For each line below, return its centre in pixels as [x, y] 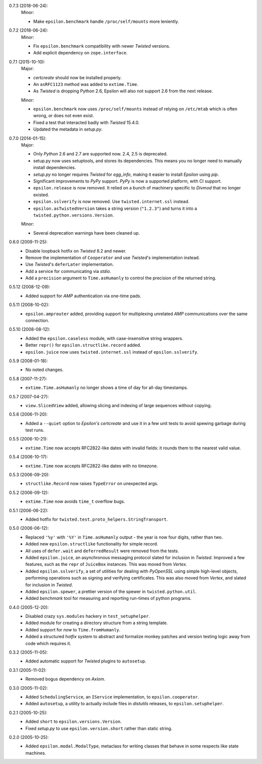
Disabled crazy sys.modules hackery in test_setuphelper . [88, 616]
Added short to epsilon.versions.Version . [74, 722]
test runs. [35, 430]
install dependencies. [55, 168]
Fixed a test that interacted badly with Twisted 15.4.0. [86, 122]
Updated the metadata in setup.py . [68, 129]
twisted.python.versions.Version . [74, 215]
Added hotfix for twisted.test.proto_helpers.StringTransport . [97, 519]
